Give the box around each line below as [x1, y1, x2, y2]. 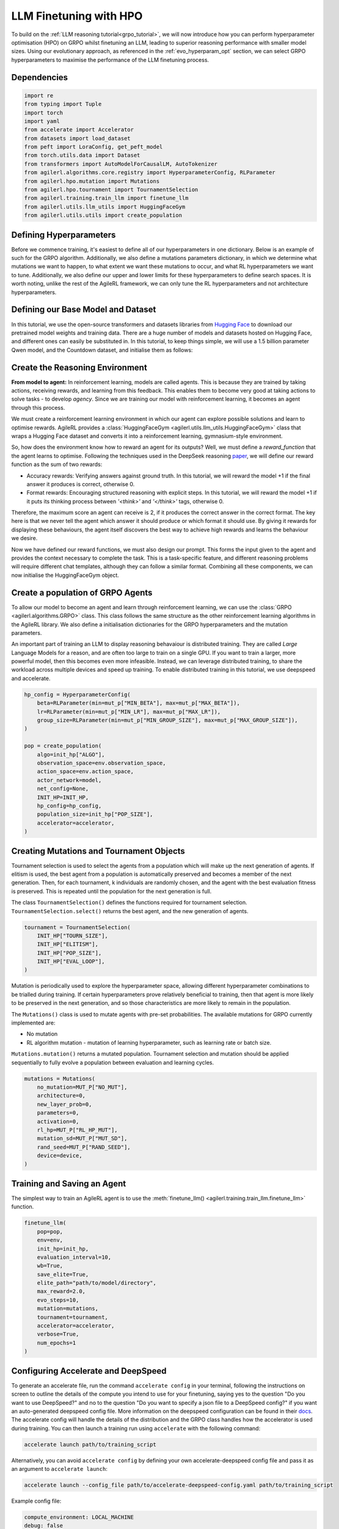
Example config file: [11, 1497, 62, 1505]
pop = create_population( [24, 742, 102, 749]
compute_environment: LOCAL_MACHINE [24, 1514, 134, 1520]
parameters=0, [37, 1109, 79, 1116]
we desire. [11, 535, 38, 542]
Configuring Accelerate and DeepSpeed [11, 1366, 167, 1376]
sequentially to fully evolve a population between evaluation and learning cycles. [11, 1059, 214, 1066]
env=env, [37, 1237, 64, 1244]
